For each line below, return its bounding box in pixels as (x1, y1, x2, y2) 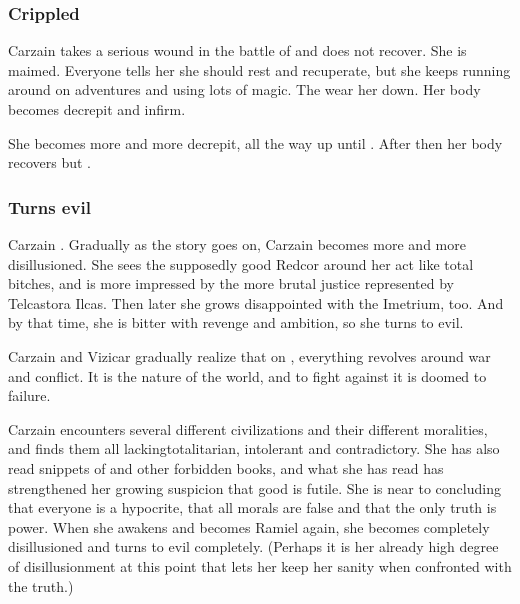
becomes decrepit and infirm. (8, 99, 186, 119)
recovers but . (8, 152, 91, 173)
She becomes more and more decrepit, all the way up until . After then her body (8, 132, 503, 153)
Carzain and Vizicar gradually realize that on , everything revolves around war (8, 345, 491, 366)
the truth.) (8, 575, 74, 596)
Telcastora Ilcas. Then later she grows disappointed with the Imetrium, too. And (8, 292, 504, 313)
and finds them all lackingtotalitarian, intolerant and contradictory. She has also (8, 438, 500, 459)
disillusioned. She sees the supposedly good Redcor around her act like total (8, 253, 474, 274)
